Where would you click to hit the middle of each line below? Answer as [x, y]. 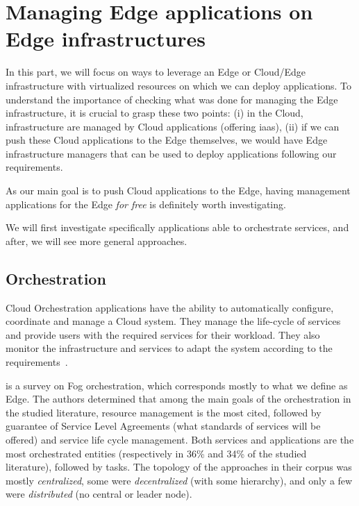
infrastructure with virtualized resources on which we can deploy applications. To [178, 85]
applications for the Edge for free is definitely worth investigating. [146, 204]
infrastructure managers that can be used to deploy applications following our [171, 153]
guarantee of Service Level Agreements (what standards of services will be [163, 426]
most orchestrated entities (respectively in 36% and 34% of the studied [156, 453]
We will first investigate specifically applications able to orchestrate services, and [177, 227]
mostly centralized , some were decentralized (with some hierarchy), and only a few [179, 480]
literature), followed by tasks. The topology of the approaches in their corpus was [179, 467]
